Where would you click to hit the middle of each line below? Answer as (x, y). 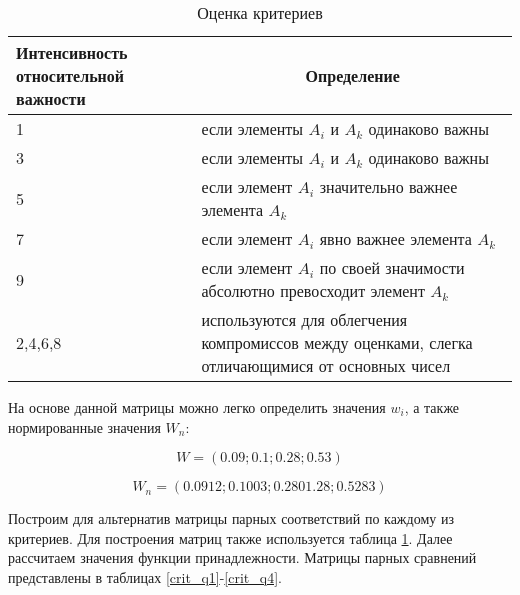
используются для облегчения (304, 319)
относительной (70, 75)
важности (51, 98)
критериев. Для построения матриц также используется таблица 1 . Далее (230, 537)
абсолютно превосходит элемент (313, 290)
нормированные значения (84, 426)
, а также (432, 407)
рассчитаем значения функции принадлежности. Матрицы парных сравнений (242, 557)
